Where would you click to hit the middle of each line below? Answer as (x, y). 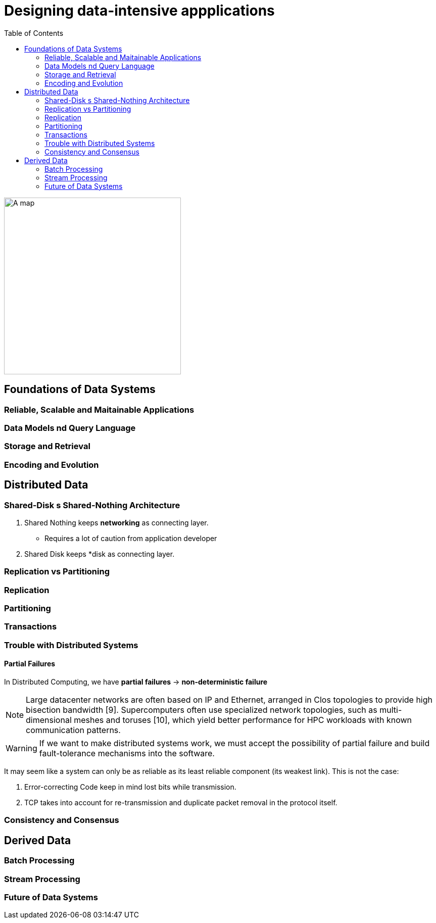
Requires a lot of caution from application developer (131, 538)
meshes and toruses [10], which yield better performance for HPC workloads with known (243, 720)
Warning (21, 748)
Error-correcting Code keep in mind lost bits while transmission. (130, 787)
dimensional (49, 720)
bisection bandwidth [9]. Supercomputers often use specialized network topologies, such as (202, 710)
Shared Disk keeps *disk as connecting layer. (100, 554)
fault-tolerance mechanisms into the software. (127, 754)
